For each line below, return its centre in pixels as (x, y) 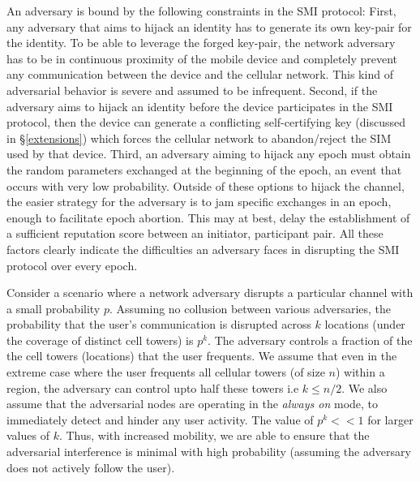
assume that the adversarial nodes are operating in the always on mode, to (193, 404)
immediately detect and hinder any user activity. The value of (160, 419)
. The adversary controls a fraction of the (310, 340)
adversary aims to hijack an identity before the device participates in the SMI (200, 106)
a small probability (54, 308)
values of (28, 435)
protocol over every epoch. (72, 265)
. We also (364, 387)
